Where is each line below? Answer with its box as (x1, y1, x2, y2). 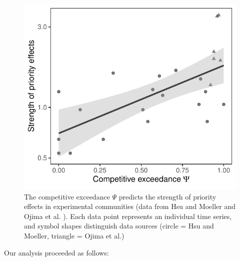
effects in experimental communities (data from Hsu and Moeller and (24, 201, 236, 211)
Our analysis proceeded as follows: (4, 247, 109, 257)
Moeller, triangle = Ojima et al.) (24, 230, 124, 240)
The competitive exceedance (24, 191, 110, 201)
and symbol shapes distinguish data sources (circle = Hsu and (24, 220, 214, 231)
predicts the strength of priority (118, 191, 216, 201)
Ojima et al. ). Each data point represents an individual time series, (24, 210, 232, 221)
